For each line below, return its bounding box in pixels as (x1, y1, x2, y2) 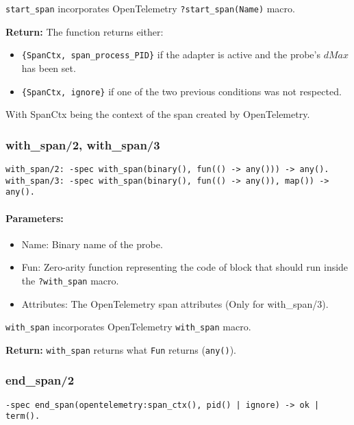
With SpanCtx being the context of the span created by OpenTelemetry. (5, 107, 310, 121)
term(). (5, 411, 40, 422)
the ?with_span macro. (21, 273, 119, 287)
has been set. (21, 60, 76, 75)
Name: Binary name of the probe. (21, 236, 163, 251)
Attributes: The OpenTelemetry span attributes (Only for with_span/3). (21, 296, 329, 311)
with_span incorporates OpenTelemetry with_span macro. (5, 319, 251, 334)
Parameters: (5, 210, 64, 225)
